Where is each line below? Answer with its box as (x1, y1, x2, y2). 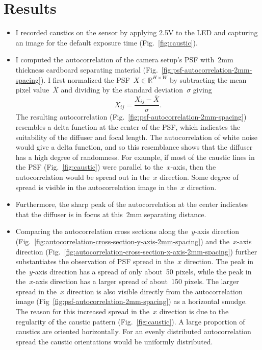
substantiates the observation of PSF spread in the (15, 256, 174, 267)
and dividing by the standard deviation (61, 84, 184, 95)
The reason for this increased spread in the (15, 306, 149, 317)
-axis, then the (170, 161, 216, 172)
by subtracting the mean (170, 74, 247, 85)
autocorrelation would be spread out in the (15, 171, 150, 182)
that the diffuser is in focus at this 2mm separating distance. (15, 208, 206, 219)
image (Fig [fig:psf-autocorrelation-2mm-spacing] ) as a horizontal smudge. (15, 296, 247, 307)
